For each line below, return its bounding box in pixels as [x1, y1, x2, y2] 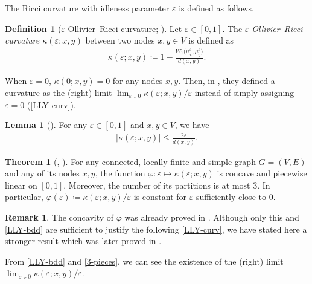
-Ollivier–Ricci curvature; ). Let [65, 22, 182, 34]
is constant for [133, 190, 187, 203]
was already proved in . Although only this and [124, 211, 299, 223]
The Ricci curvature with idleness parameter [5, 2, 170, 14]
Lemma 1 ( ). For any [5, 118, 88, 131]
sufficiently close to [196, 190, 266, 203]
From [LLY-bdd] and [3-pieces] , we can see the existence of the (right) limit [5, 254, 284, 267]
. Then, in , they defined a [178, 74, 275, 87]
